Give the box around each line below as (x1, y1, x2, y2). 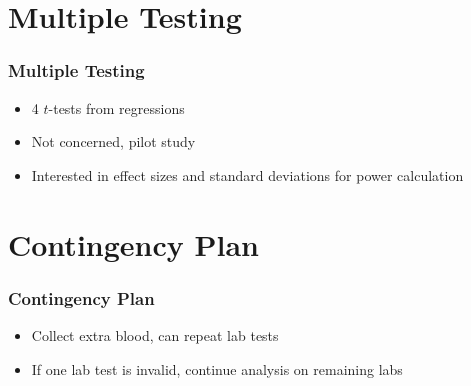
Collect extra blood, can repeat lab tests (31, 324, 279, 345)
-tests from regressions (48, 97, 185, 118)
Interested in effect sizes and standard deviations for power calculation (31, 164, 464, 185)
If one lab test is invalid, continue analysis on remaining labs (31, 358, 403, 379)
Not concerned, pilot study (31, 131, 196, 152)
